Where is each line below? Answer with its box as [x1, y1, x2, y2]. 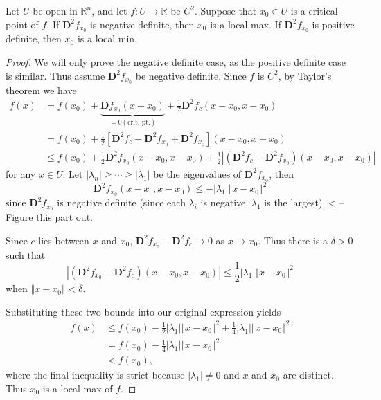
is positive [312, 17, 355, 31]
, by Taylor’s [278, 68, 332, 82]
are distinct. [283, 367, 334, 382]
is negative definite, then [89, 17, 195, 31]
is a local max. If [210, 17, 281, 31]
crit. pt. [127, 119, 150, 127]
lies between [38, 233, 89, 247]
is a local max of [42, 381, 113, 395]
